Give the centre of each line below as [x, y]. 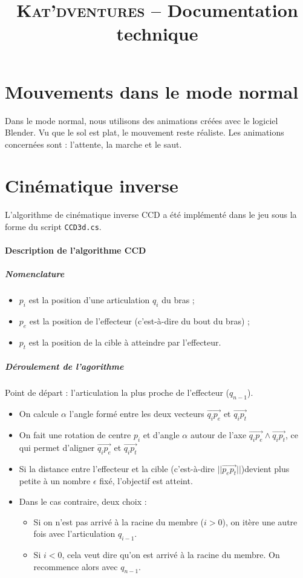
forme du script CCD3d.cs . [53, 226]
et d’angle [161, 434]
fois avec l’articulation [74, 534]
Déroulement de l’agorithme [64, 366]
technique [157, 34]
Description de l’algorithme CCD [76, 250]
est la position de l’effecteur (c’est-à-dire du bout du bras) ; [139, 321]
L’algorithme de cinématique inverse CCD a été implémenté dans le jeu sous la [151, 215]
